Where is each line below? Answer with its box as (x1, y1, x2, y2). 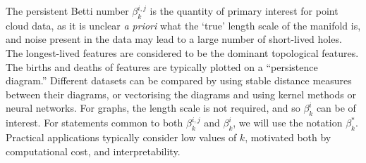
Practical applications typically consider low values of (6, 129, 237, 144)
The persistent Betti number (6, 4, 129, 18)
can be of (316, 100, 356, 115)
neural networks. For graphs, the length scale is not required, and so (6, 100, 300, 115)
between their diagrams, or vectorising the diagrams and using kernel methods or (6, 86, 356, 101)
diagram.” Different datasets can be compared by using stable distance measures (6, 73, 352, 88)
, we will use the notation (233, 115, 343, 130)
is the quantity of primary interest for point (150, 4, 338, 18)
